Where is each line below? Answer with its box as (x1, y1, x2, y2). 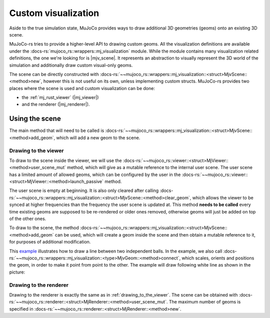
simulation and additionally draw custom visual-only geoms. (9, 62, 133, 68)
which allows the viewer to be (192, 194, 253, 200)
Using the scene (9, 114, 61, 123)
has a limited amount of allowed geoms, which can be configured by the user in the (9, 171, 181, 177)
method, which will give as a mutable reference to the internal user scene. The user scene (66, 164, 252, 170)
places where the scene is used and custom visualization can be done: (9, 85, 155, 91)
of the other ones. (9, 215, 46, 222)
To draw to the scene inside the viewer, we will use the (9, 157, 122, 163)
